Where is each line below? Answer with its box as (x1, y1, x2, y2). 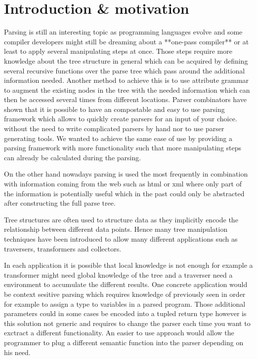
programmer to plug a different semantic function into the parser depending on (4, 337, 244, 347)
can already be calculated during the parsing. (4, 152, 141, 162)
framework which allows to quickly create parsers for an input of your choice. (4, 113, 237, 124)
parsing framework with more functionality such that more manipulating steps (4, 143, 242, 153)
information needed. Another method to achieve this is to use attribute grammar (4, 75, 249, 85)
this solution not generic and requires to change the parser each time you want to (4, 318, 251, 328)
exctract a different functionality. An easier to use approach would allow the (4, 327, 234, 338)
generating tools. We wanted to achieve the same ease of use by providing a (4, 133, 232, 143)
